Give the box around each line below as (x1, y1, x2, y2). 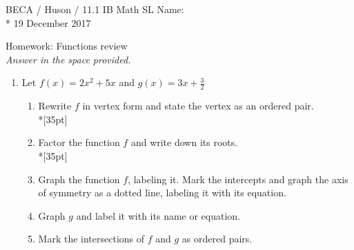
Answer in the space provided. (6, 52, 131, 66)
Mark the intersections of (38, 231, 145, 246)
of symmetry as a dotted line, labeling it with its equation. (38, 185, 286, 200)
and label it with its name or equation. (76, 208, 241, 222)
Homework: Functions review (6, 39, 128, 53)
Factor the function (38, 135, 120, 149)
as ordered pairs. (181, 231, 253, 246)
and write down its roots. (130, 135, 238, 149)
